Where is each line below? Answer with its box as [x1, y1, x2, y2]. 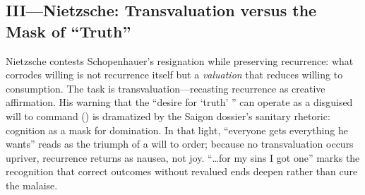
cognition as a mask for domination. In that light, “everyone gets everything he [6, 122, 348, 137]
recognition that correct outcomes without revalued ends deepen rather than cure [6, 164, 358, 179]
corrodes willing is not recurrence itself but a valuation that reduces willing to [6, 67, 343, 82]
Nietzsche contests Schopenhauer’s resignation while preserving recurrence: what [6, 53, 354, 68]
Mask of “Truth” [6, 20, 131, 42]
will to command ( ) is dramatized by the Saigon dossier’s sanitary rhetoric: [6, 108, 330, 123]
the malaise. [6, 177, 58, 192]
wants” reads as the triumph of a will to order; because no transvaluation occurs [6, 136, 354, 151]
